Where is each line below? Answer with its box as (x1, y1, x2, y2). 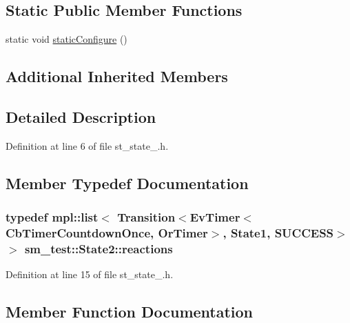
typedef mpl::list (6, 208, 99, 226)
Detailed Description (6, 106, 156, 127)
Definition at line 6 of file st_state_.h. (6, 138, 169, 153)
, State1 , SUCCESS (223, 224, 334, 241)
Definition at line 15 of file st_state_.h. (6, 267, 174, 282)
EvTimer (189, 208, 240, 226)
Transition (117, 208, 176, 226)
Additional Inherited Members (6, 66, 228, 87)
